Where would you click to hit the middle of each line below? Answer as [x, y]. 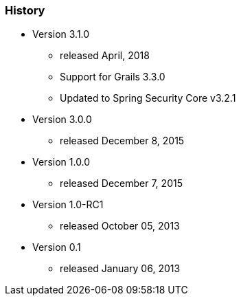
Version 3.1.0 [61, 34]
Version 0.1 [57, 247]
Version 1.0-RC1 [68, 205]
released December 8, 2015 [122, 141]
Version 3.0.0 [62, 120]
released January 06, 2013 [120, 269]
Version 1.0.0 [61, 162]
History [25, 10]
